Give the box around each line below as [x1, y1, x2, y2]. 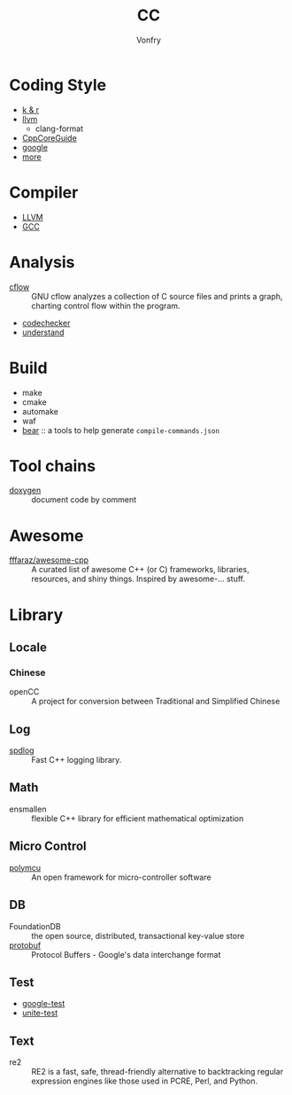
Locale [9, 640, 47, 655]
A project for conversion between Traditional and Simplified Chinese [31, 696, 280, 707]
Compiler [9, 182, 79, 202]
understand [21, 327, 65, 338]
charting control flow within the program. [31, 300, 181, 311]
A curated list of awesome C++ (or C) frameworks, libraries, [31, 564, 250, 575]
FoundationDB [9, 920, 61, 931]
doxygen [9, 485, 42, 496]
